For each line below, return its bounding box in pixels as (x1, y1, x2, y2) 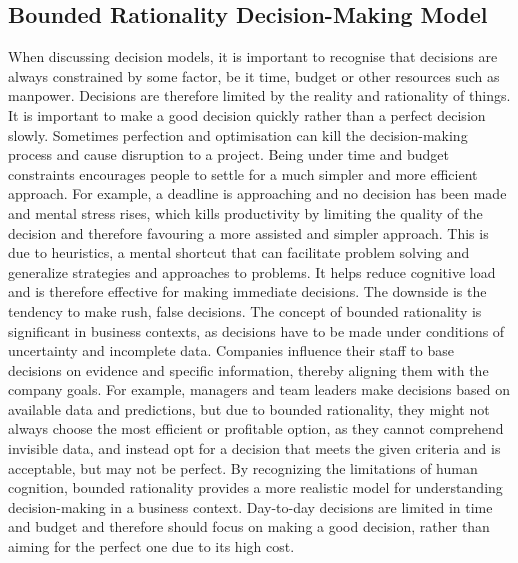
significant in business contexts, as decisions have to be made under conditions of (8, 320, 505, 341)
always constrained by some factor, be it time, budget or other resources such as (8, 65, 500, 86)
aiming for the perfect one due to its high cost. (8, 536, 295, 557)
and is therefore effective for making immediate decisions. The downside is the (8, 281, 487, 302)
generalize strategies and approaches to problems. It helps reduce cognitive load (8, 261, 496, 282)
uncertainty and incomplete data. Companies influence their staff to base (8, 340, 454, 361)
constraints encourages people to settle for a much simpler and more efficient (8, 163, 478, 184)
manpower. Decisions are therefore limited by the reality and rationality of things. (8, 85, 511, 106)
